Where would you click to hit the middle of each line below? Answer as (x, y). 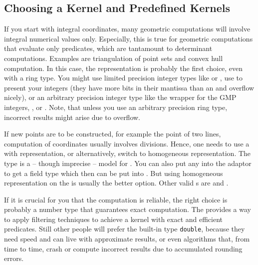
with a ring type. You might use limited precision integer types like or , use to (124, 78)
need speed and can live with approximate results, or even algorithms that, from (127, 239)
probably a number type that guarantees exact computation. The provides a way (128, 209)
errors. (14, 258)
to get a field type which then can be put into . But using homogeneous (114, 173)
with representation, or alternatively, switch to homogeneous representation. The (128, 153)
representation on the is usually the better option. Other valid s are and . (116, 183)
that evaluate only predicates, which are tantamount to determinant (108, 48)
